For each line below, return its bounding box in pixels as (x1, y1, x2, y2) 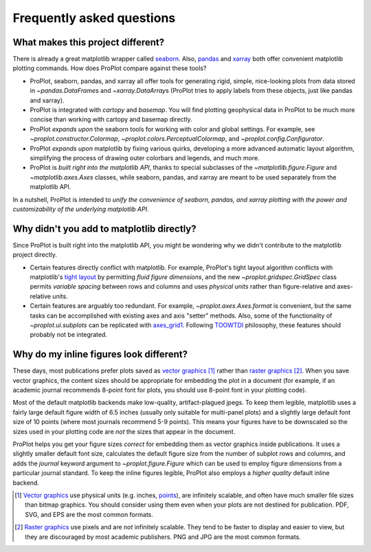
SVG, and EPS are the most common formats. (25, 510, 154, 518)
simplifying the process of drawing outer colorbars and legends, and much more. (30, 153, 260, 162)
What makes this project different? (12, 36, 165, 48)
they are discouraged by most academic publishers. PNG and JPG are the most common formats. (25, 533, 302, 541)
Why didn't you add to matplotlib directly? (12, 223, 196, 234)
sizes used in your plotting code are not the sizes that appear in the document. (12, 427, 236, 436)
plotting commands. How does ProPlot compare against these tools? (12, 64, 207, 72)
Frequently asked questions (12, 10, 176, 25)
